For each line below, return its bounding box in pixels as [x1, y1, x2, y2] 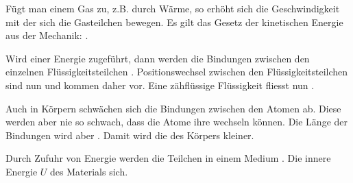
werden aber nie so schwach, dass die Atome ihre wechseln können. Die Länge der [5, 114, 348, 129]
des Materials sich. [50, 164, 128, 178]
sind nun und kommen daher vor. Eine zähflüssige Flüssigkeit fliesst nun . [5, 77, 315, 92]
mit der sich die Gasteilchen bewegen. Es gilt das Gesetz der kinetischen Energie [5, 14, 343, 29]
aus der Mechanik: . [5, 28, 88, 42]
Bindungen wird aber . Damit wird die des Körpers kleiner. [5, 127, 254, 142]
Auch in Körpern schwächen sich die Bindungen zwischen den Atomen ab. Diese [5, 101, 341, 115]
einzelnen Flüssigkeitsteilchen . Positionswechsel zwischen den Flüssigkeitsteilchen [5, 64, 348, 79]
